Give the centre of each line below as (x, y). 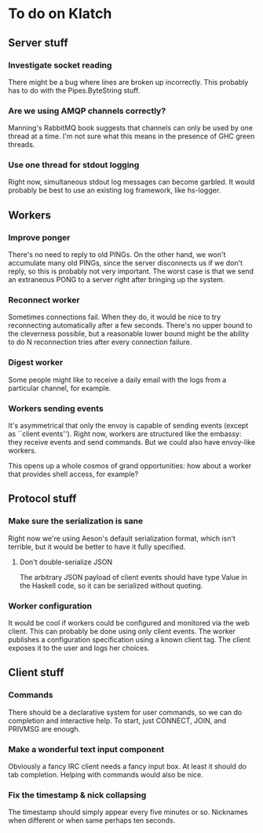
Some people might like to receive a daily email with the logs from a (117, 380)
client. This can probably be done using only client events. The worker (122, 631)
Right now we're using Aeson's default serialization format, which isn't (122, 538)
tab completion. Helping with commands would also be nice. (106, 775)
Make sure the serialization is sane (76, 521)
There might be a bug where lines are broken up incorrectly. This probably (128, 82)
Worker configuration (50, 606)
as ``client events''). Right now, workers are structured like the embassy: (125, 434)
